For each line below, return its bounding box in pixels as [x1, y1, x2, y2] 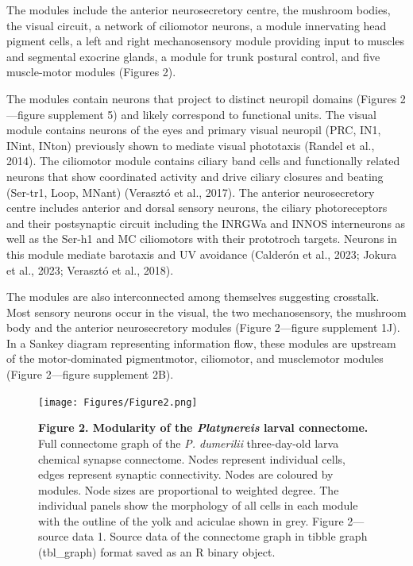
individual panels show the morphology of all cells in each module [38, 497, 358, 514]
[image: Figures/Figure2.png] [38, 396, 198, 408]
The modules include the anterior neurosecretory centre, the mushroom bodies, [6, 2, 391, 17]
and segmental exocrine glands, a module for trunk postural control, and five [6, 48, 380, 64]
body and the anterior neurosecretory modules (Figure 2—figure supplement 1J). [6, 319, 400, 336]
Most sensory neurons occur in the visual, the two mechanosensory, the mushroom [6, 303, 407, 320]
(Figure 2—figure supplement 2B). [6, 366, 174, 383]
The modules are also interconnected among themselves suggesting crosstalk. [6, 288, 380, 305]
